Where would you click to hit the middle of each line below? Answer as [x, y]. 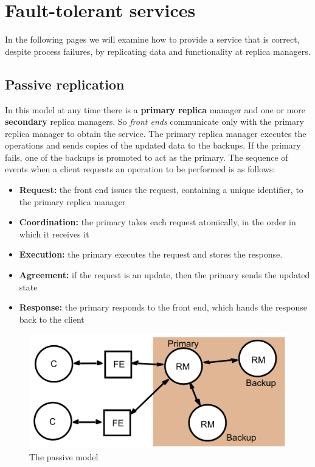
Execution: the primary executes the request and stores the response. [151, 254]
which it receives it [54, 233]
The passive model [64, 456]
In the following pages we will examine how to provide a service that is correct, [152, 39]
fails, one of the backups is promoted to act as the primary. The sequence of [147, 157]
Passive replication [65, 84]
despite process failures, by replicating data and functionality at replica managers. [158, 51]
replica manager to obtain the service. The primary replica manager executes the [156, 133]
